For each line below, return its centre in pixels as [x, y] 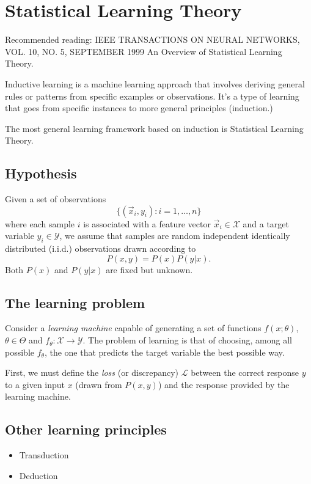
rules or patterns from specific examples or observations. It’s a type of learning [152, 96]
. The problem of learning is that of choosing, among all [187, 340]
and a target [266, 223]
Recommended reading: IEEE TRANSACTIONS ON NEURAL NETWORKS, [152, 39]
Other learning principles [86, 429]
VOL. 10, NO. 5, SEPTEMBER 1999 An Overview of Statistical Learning [144, 51]
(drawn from [99, 384]
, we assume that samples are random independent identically [175, 236]
